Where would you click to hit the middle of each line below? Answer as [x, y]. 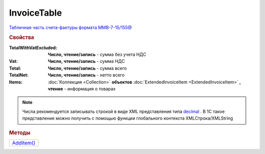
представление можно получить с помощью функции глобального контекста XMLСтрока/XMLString [128, 118]
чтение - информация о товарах [82, 89]
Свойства [22, 38]
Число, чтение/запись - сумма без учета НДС [97, 54]
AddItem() [24, 143]
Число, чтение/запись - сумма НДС [86, 61]
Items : [16, 82]
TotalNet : [19, 75]
